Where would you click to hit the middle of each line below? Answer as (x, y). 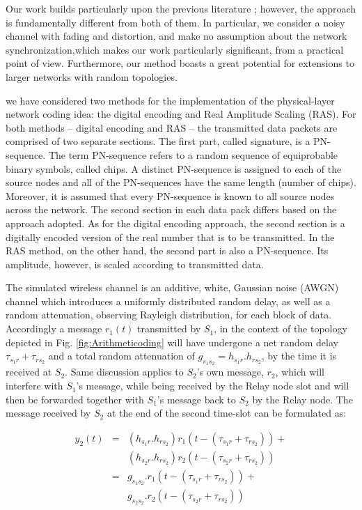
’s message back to (196, 399)
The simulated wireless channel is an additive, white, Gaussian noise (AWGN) (172, 287)
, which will (300, 372)
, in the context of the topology (281, 329)
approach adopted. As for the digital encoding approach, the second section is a (175, 223)
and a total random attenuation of (121, 356)
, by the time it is (299, 356)
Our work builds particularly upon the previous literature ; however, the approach (181, 8)
